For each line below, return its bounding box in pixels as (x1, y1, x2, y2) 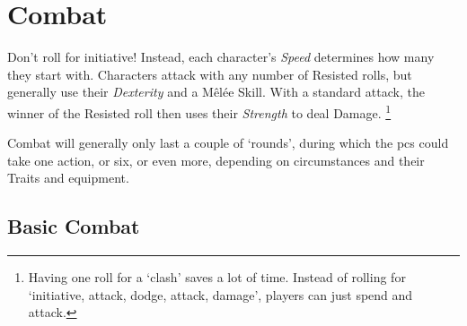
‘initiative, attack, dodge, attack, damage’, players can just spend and (28, 285, 413, 304)
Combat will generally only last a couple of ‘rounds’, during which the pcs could (7, 133, 449, 152)
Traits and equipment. (7, 168, 129, 187)
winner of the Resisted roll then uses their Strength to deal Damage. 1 (7, 100, 392, 122)
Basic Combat (7, 212, 140, 240)
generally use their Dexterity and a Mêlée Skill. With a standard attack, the (7, 82, 425, 101)
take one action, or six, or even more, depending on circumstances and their (7, 150, 425, 169)
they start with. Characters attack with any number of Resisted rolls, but (7, 64, 412, 83)
